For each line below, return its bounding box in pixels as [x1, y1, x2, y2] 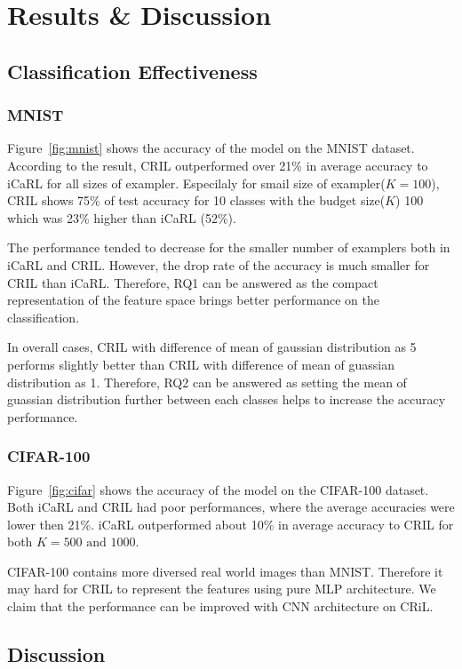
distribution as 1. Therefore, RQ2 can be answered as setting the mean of [7, 372, 407, 391]
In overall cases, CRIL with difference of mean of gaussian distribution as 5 [7, 338, 417, 356]
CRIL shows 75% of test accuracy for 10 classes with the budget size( [7, 191, 386, 210]
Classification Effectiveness [7, 57, 258, 84]
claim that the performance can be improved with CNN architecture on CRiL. [7, 597, 434, 616]
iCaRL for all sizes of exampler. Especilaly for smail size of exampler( [7, 173, 386, 192]
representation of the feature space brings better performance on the [7, 291, 379, 309]
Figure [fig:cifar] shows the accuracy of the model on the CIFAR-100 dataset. [7, 480, 429, 498]
